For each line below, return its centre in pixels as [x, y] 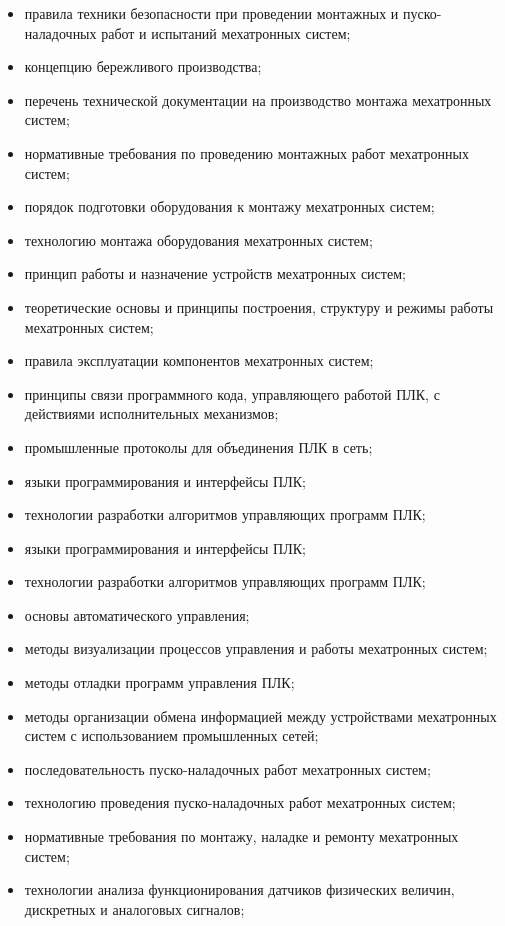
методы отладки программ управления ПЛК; [159, 682]
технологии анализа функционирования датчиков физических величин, [239, 889]
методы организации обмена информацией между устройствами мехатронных [260, 715]
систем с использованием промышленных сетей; [171, 735]
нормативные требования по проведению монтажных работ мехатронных [246, 152]
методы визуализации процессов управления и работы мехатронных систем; [256, 648]
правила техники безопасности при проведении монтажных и [211, 13]
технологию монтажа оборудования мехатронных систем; [198, 239]
